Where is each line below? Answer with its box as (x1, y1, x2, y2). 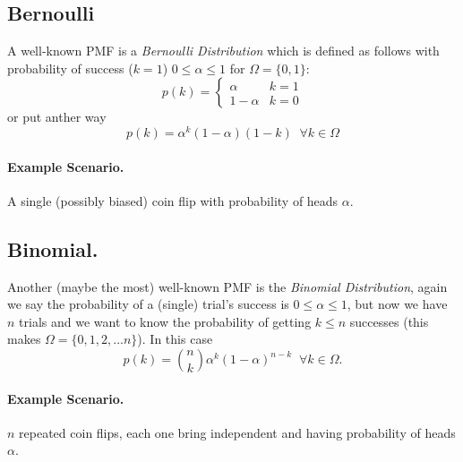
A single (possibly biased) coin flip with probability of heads (7, 191, 339, 210)
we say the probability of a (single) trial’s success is (7, 295, 289, 313)
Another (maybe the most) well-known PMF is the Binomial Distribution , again (7, 277, 448, 295)
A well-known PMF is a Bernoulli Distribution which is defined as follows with (7, 41, 440, 60)
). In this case (137, 329, 213, 348)
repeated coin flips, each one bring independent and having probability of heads (19, 423, 456, 441)
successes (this (349, 312, 429, 330)
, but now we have (347, 295, 448, 313)
